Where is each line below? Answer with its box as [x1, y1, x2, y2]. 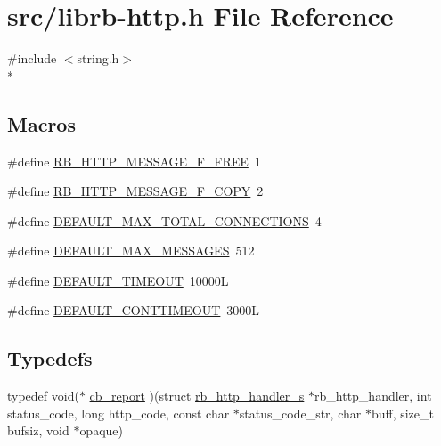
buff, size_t [371, 403, 434, 422]
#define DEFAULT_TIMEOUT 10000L [7, 271, 229, 289]
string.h [77, 49, 119, 68]
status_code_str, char [239, 403, 362, 422]
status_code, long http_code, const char [7, 403, 230, 422]
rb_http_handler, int [314, 386, 432, 405]
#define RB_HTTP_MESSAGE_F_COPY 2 [7, 182, 264, 200]
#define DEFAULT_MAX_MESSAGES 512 [7, 241, 255, 260]
